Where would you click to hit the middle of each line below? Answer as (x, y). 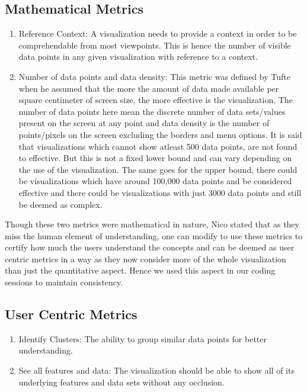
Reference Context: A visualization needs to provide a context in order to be (158, 33)
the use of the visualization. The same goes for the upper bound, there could (158, 169)
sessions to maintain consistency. (64, 282)
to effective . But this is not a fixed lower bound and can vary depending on (155, 158)
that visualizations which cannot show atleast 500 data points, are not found (158, 146)
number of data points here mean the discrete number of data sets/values (152, 111)
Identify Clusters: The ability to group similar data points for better (143, 338)
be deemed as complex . (60, 204)
